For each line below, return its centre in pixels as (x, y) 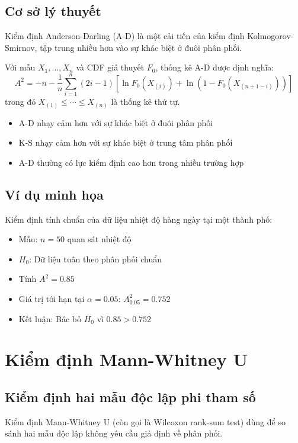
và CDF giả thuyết (110, 67)
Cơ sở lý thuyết (53, 11)
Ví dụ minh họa (54, 194)
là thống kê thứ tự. (145, 102)
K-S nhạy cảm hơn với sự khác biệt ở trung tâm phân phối (126, 142)
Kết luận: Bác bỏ (50, 318)
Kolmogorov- (270, 36)
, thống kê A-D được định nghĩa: (215, 67)
